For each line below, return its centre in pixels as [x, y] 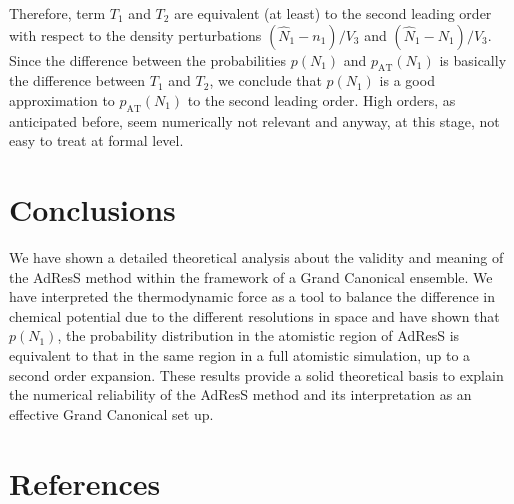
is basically [473, 59]
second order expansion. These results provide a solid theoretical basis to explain [256, 374]
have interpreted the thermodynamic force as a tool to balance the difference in [252, 296]
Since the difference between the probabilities [148, 59]
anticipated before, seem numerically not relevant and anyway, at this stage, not [254, 120]
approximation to [62, 99]
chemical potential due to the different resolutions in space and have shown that [254, 315]
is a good [407, 80]
